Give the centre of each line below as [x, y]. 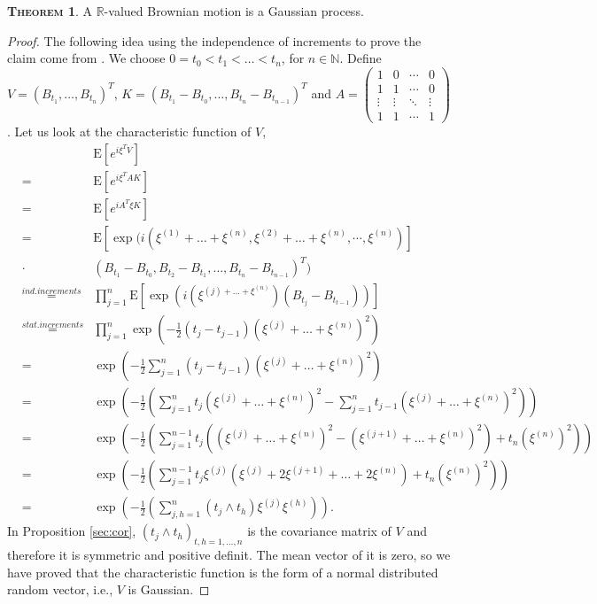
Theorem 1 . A [50, 11]
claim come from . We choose [86, 58]
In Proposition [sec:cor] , [72, 531]
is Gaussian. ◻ [169, 589]
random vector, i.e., [60, 589]
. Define [361, 58]
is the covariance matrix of [319, 531]
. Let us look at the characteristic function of [129, 131]
